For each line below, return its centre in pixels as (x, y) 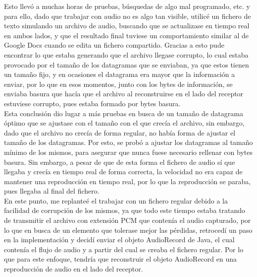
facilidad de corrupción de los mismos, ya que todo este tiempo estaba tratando (125, 210)
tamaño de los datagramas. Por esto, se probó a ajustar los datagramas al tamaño (128, 142)
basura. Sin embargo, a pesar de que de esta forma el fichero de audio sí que (120, 162)
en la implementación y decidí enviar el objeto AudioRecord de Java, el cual (119, 240)
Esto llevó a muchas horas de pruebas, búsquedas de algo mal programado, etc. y (127, 6)
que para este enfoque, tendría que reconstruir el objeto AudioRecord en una (120, 259)
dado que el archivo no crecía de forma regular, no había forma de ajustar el (120, 132)
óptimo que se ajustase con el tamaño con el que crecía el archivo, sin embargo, (124, 123)
